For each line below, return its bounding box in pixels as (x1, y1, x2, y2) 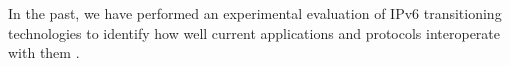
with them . (8, 42, 80, 63)
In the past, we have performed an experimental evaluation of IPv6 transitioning (8, 3, 502, 23)
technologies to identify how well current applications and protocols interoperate (8, 22, 500, 43)
